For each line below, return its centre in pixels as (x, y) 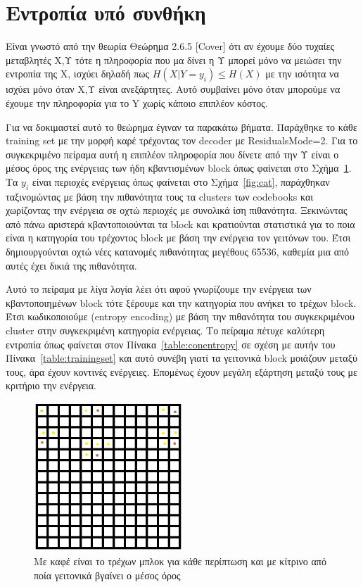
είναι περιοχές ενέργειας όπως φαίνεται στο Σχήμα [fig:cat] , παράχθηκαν (181, 181)
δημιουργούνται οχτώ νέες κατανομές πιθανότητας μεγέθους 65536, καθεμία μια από (178, 252)
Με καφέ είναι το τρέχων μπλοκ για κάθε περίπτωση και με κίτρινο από (180, 561)
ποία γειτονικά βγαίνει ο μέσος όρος (107, 575)
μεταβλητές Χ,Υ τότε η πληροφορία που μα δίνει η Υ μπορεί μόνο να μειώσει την (174, 59)
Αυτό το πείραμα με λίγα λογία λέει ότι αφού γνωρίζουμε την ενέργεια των (159, 289)
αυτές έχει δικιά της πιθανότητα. (71, 265)
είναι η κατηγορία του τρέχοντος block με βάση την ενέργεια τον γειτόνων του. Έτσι (178, 238)
